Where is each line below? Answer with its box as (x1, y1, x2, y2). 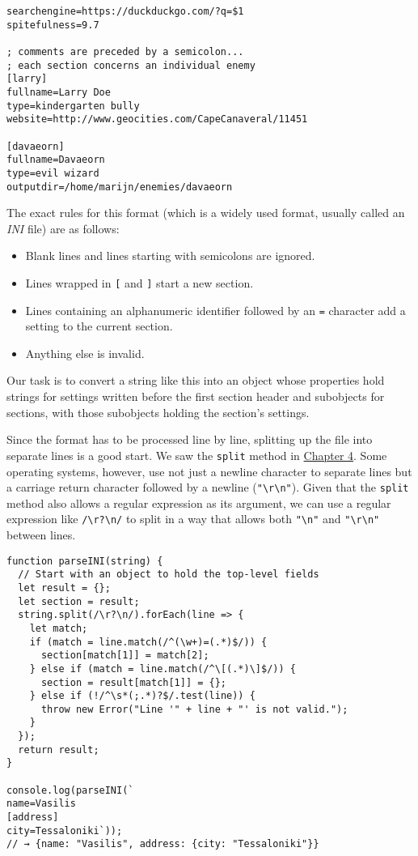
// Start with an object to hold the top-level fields (18, 569, 319, 581)
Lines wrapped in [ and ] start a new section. (25, 274, 254, 291)
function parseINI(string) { (6, 555, 163, 567)
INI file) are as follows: (6, 219, 120, 236)
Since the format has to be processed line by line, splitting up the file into (6, 431, 373, 448)
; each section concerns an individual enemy (6, 59, 255, 71)
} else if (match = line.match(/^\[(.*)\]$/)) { (29, 662, 296, 675)
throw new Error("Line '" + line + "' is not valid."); (40, 703, 348, 715)
